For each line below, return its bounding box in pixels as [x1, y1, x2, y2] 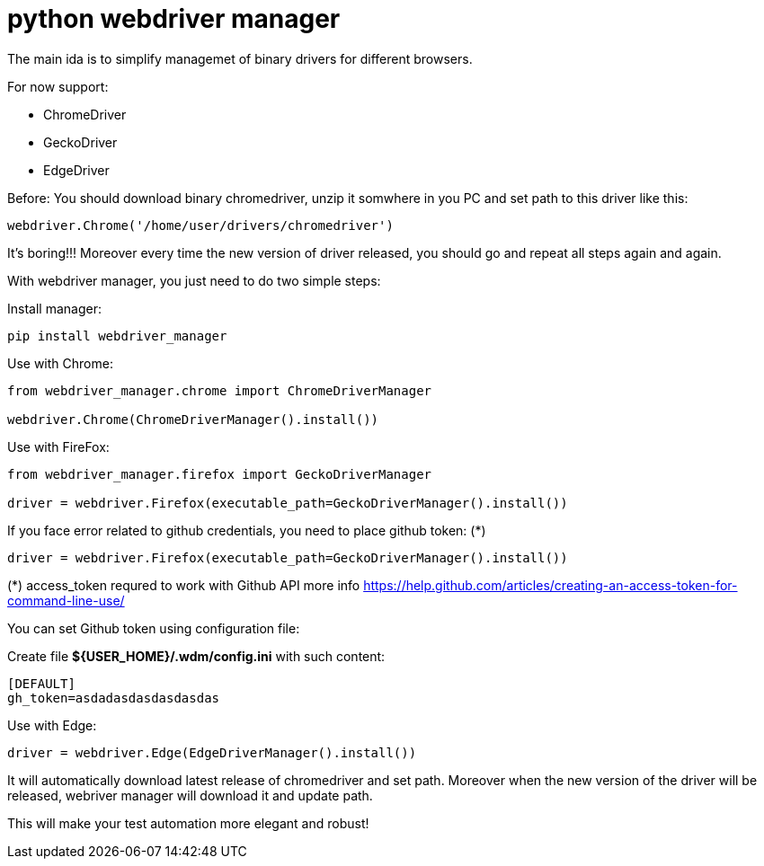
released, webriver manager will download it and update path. [7, 787, 373, 803]
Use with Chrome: [7, 355, 113, 371]
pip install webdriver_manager [7, 328, 227, 343]
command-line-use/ [7, 592, 125, 608]
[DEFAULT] [7, 676, 76, 691]
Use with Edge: [7, 717, 97, 733]
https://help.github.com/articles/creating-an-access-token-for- [363, 577, 738, 593]
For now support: [7, 78, 109, 94]
